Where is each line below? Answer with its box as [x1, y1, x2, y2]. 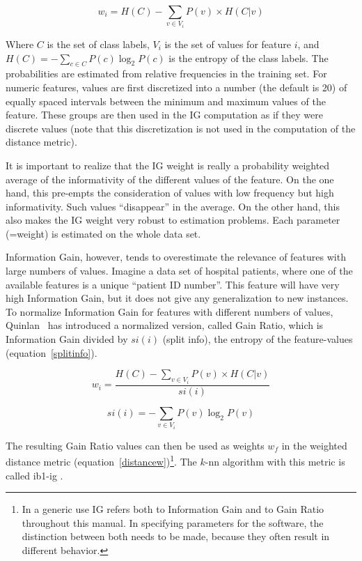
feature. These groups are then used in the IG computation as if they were [6, 107, 323, 122]
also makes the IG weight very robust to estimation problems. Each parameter [6, 213, 340, 227]
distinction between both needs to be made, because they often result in [22, 529, 330, 544]
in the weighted [281, 438, 347, 452]
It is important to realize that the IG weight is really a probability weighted [6, 157, 330, 172]
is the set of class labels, [47, 36, 150, 51]
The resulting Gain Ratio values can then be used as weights [6, 438, 265, 452]
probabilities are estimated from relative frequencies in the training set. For [6, 66, 327, 81]
